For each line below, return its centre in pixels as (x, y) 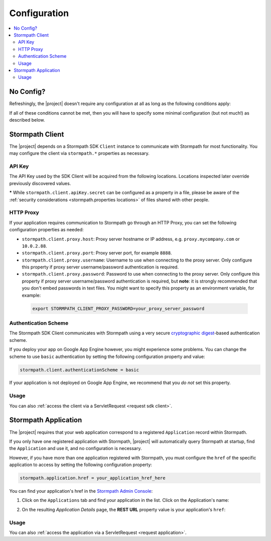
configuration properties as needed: (46, 230)
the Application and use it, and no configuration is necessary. (76, 448)
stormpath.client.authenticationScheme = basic (79, 370)
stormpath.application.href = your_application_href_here (93, 478)
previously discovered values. (40, 183)
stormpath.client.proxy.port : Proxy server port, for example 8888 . (97, 253)
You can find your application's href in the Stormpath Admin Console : (81, 491)
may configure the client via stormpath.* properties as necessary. (80, 153)
